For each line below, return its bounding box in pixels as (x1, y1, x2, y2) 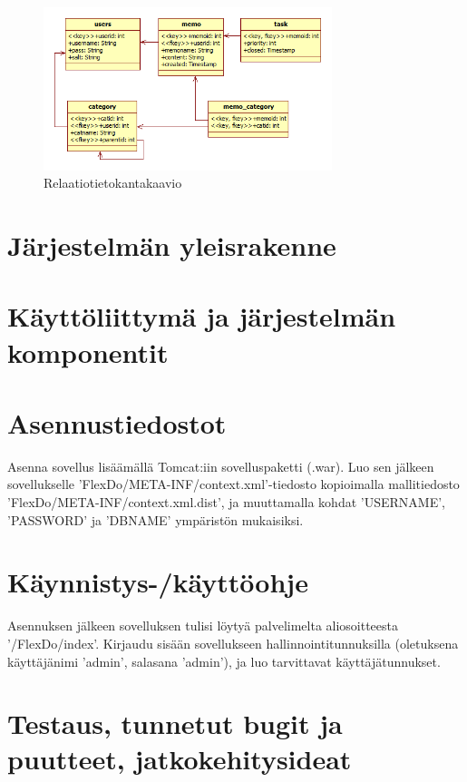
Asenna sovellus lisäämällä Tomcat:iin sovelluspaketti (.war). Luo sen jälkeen (7, 456, 434, 475)
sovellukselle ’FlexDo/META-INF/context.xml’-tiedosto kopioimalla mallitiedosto (7, 474, 460, 494)
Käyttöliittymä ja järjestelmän (7, 298, 396, 335)
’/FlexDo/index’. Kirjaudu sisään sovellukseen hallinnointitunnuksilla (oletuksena (7, 633, 459, 652)
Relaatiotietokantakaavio (44, 173, 182, 192)
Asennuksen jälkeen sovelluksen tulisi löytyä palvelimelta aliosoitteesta (7, 616, 399, 635)
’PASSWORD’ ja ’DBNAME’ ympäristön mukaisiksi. (7, 510, 304, 529)
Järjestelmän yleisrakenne (7, 226, 336, 263)
